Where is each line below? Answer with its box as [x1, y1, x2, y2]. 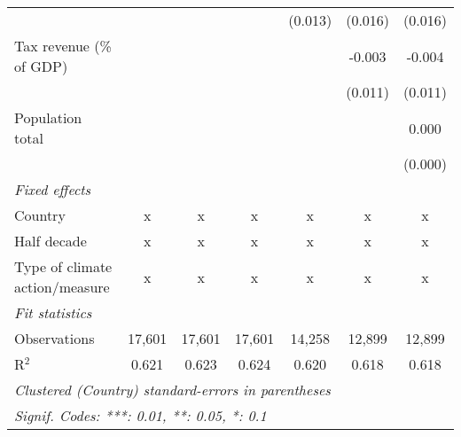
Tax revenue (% [14, 35, 112, 56]
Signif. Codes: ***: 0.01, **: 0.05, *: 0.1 [14, 405, 267, 425]
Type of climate [14, 256, 113, 277]
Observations [14, 328, 95, 348]
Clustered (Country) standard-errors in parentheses [14, 379, 331, 400]
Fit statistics [14, 302, 92, 323]
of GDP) [14, 56, 68, 76]
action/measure [14, 277, 110, 297]
